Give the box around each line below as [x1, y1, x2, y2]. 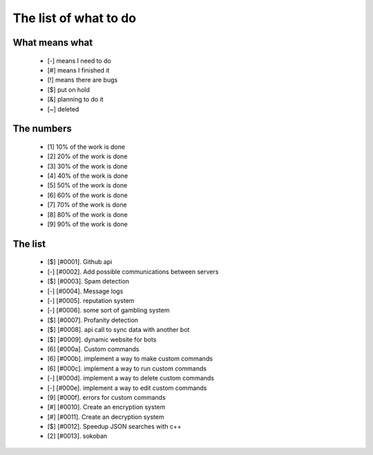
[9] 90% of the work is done [47, 220, 128, 228]
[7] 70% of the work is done [47, 201, 127, 209]
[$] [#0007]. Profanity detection [47, 315, 138, 324]
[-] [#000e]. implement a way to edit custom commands [47, 384, 207, 392]
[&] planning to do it [47, 95, 104, 104]
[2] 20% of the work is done [47, 152, 128, 160]
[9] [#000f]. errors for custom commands [47, 393, 166, 401]
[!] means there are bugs [47, 76, 118, 84]
